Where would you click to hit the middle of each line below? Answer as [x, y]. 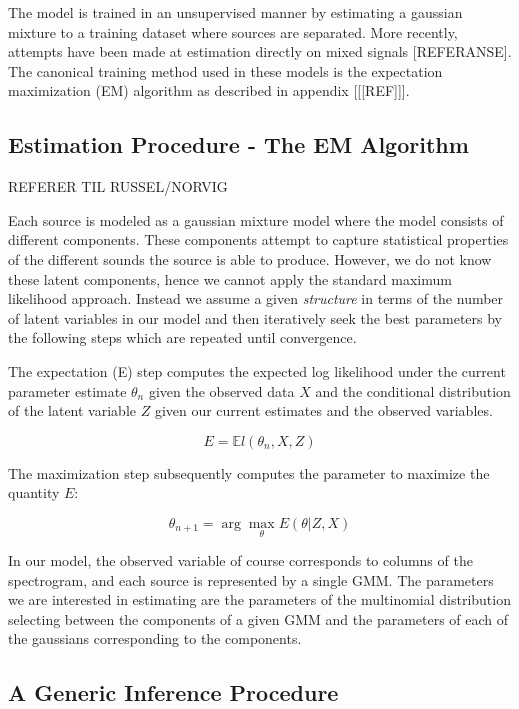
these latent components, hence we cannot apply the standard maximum [230, 278]
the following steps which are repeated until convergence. [182, 337]
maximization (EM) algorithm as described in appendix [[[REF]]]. [209, 90]
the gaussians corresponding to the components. [155, 638]
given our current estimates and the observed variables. [323, 410]
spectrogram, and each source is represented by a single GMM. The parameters [251, 579]
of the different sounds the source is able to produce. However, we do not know [250, 258]
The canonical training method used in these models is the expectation [225, 70]
